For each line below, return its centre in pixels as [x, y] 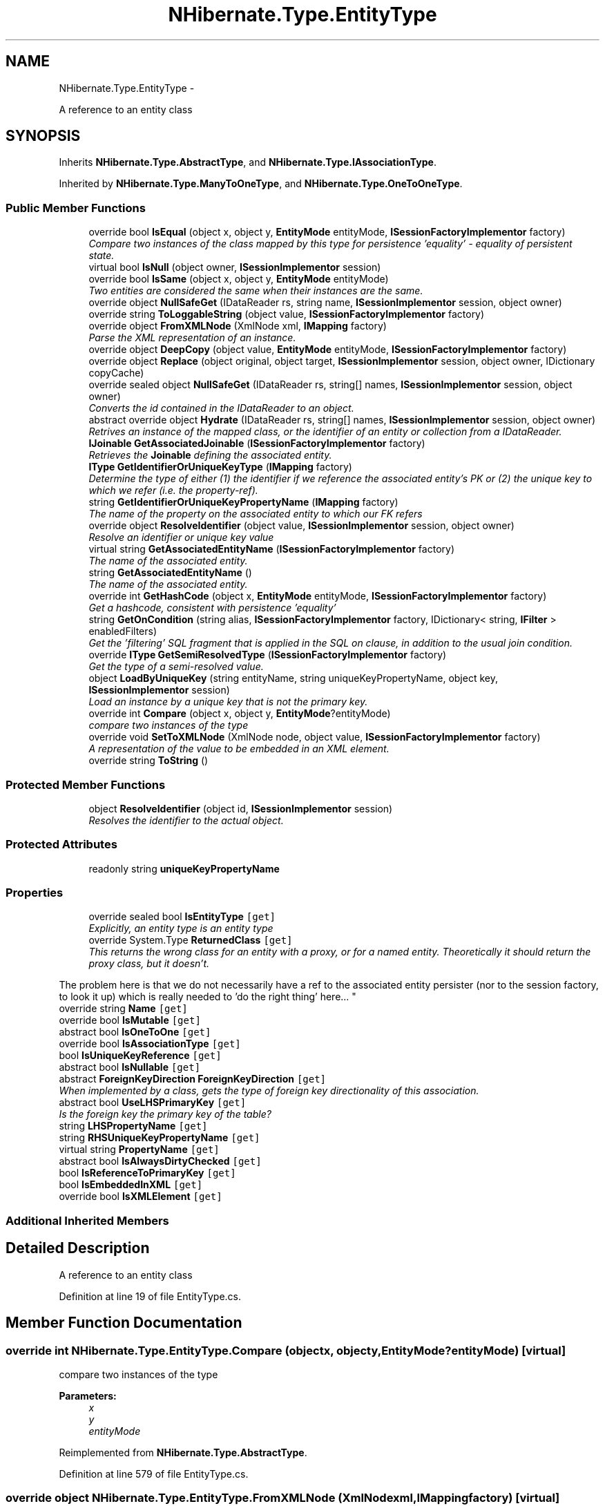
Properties [35, 893]
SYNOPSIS [43, 136]
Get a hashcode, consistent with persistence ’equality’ [212, 608]
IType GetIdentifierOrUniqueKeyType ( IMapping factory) [220, 467]
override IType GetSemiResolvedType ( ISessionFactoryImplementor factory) [268, 655]
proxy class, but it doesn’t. [149, 964]
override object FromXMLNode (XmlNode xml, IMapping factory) [238, 326]
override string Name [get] [123, 1009]
